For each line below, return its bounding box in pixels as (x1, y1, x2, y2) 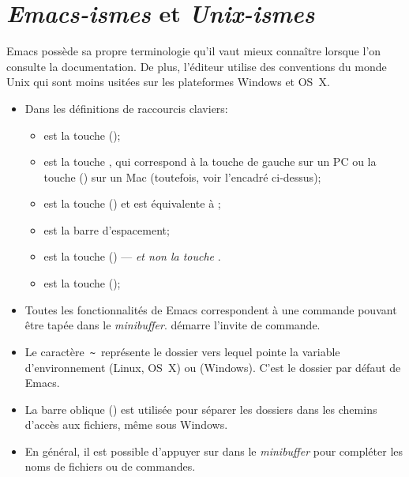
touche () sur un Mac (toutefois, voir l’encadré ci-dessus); (43, 168, 321, 185)
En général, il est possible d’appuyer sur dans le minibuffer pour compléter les (24, 442, 403, 459)
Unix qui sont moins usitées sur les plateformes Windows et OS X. (6, 73, 330, 90)
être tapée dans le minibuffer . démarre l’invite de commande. (24, 317, 321, 333)
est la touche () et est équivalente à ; (43, 195, 221, 212)
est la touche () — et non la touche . (43, 248, 221, 265)
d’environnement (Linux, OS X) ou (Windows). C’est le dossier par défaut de (24, 359, 401, 375)
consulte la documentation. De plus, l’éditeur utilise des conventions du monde (6, 58, 387, 74)
